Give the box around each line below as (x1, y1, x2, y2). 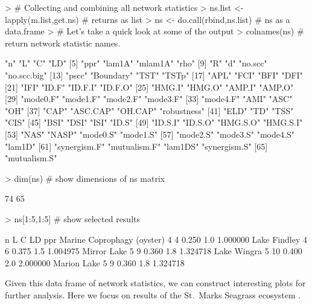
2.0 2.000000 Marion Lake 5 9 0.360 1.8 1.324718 (5, 256, 185, 269)
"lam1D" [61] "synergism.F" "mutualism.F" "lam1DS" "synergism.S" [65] (5, 140, 268, 152)
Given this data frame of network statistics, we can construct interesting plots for (5, 277, 306, 289)
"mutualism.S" (5, 152, 57, 164)
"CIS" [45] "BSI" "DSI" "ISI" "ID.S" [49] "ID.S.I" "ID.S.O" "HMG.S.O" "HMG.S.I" (5, 116, 303, 129)
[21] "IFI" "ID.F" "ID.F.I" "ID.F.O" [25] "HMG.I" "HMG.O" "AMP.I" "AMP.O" (5, 80, 294, 93)
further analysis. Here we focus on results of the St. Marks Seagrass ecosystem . (5, 288, 301, 301)
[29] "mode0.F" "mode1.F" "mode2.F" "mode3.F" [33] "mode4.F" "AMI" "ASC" (5, 92, 293, 105)
